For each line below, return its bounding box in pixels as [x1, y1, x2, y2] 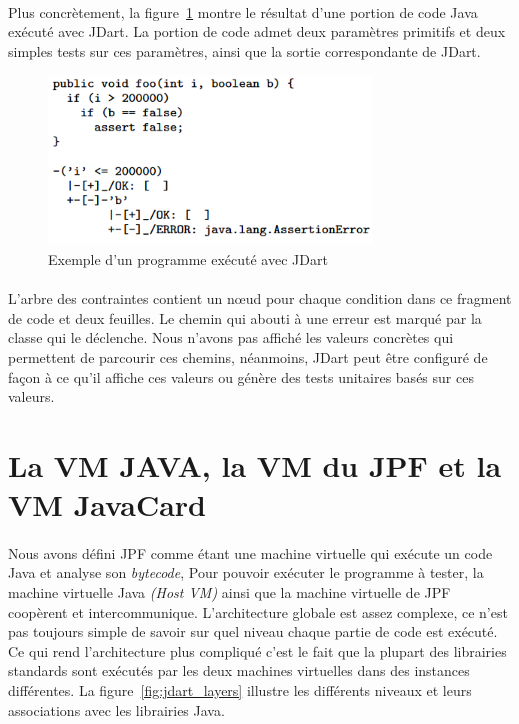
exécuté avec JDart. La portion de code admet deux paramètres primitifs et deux [8, 21, 506, 42]
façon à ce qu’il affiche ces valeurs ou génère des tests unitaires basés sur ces [8, 366, 474, 387]
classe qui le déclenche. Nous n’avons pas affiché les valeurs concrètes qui [8, 327, 454, 348]
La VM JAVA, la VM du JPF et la [8, 444, 502, 485]
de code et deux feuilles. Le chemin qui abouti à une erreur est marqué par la [8, 307, 482, 328]
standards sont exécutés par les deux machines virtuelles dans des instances [8, 660, 470, 681]
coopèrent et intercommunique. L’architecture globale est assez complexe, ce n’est [8, 601, 508, 622]
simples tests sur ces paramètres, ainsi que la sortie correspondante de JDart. [8, 40, 481, 61]
